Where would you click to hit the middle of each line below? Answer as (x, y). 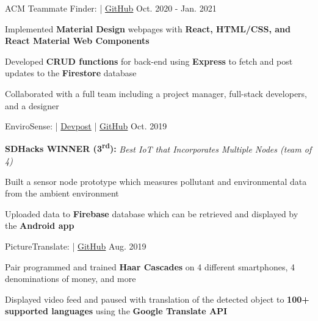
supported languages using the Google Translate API (116, 311)
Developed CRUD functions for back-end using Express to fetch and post (149, 61)
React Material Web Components (77, 41)
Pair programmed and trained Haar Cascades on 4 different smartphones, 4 (150, 266)
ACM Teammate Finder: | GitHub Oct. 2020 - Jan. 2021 (111, 8)
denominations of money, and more (70, 279)
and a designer (32, 105)
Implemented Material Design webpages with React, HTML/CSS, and (148, 28)
